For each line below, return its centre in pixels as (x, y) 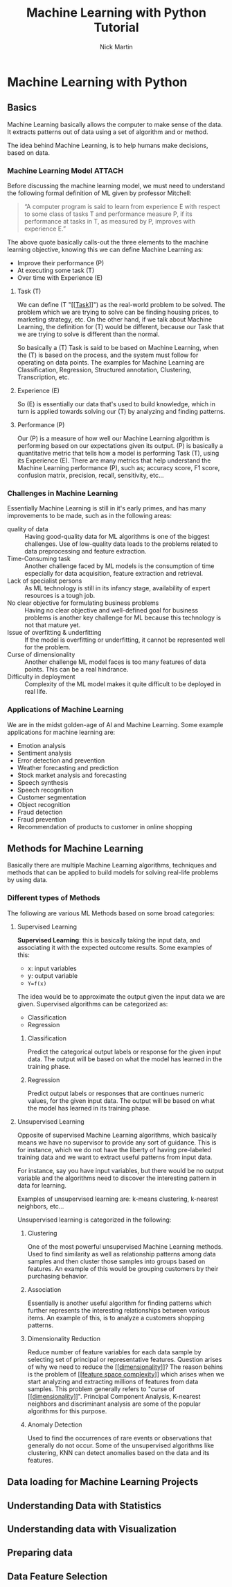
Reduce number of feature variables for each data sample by (114, 1352)
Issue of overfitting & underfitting (54, 633)
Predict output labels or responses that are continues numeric (116, 1093)
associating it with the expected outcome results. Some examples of (115, 947)
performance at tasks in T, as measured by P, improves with (110, 222)
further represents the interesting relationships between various (118, 1310)
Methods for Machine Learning (75, 849)
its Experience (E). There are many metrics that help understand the (114, 460)
